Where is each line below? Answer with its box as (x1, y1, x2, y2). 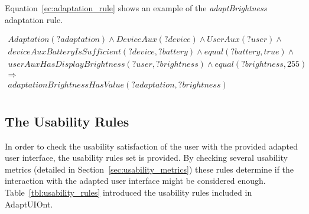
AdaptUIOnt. (5, 197, 53, 210)
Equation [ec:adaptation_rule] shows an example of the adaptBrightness (5, 2, 267, 14)
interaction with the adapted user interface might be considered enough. (5, 174, 266, 187)
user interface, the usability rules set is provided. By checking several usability (5, 151, 288, 164)
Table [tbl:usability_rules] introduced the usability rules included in (5, 186, 252, 198)
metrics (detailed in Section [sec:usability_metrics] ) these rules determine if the (5, 163, 294, 175)
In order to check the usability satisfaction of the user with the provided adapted (5, 140, 298, 152)
